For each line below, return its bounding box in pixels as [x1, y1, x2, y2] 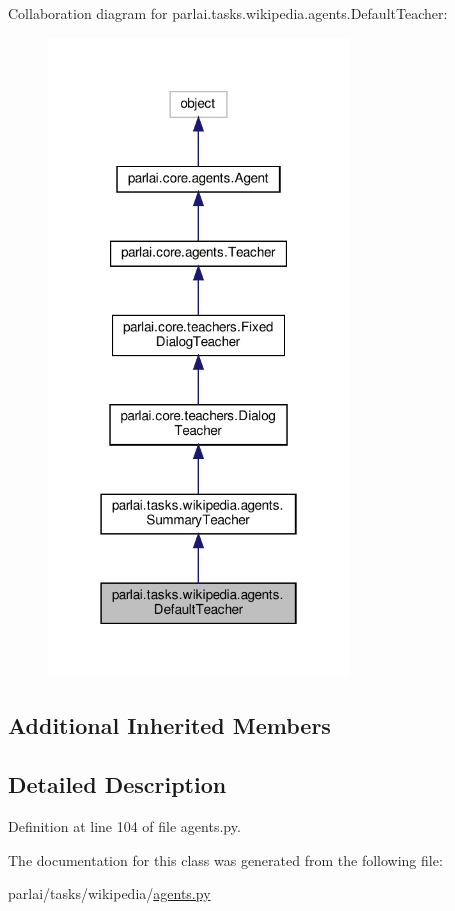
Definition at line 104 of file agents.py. [8, 815, 241, 836]
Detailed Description [8, 769, 227, 800]
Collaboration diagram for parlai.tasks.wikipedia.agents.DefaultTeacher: [8, 3, 448, 23]
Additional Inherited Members [8, 710, 331, 741]
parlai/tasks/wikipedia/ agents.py [8, 883, 211, 904]
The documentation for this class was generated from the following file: [8, 849, 443, 870]
